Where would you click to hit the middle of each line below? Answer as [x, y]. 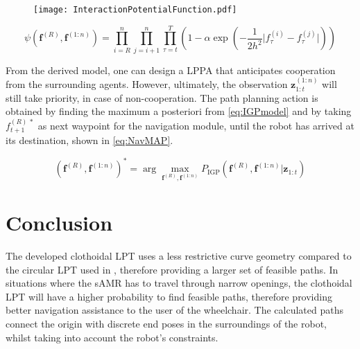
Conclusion [59, 223]
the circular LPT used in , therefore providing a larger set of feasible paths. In [172, 269]
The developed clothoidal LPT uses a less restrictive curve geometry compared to [179, 256]
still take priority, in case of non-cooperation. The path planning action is [162, 97]
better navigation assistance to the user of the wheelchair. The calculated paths [174, 310]
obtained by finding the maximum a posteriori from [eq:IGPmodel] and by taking [179, 111]
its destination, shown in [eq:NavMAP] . [89, 140]
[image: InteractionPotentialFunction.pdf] [135, 10]
